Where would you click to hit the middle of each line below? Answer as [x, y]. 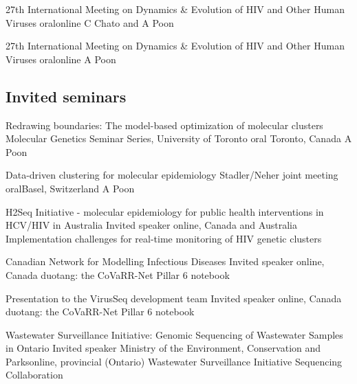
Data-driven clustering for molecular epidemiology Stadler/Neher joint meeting [172, 175]
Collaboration [34, 375]
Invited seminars [66, 96]
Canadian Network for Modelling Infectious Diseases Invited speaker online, [165, 261]
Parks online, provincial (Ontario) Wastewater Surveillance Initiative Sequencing [174, 361]
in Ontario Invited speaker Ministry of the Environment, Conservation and [163, 348]
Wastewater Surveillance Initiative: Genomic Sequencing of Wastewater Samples [174, 334]
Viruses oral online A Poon [61, 59]
